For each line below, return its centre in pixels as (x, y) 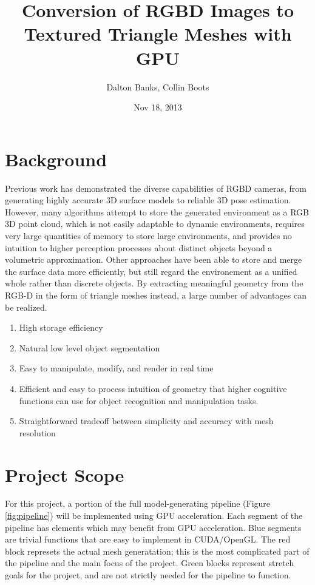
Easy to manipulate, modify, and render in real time (116, 368)
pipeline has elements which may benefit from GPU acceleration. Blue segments (153, 527)
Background (56, 159)
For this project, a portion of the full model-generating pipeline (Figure (138, 503)
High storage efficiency (61, 327)
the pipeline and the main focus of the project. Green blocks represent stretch (150, 563)
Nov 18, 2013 (158, 107)
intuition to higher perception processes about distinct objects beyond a (139, 247)
